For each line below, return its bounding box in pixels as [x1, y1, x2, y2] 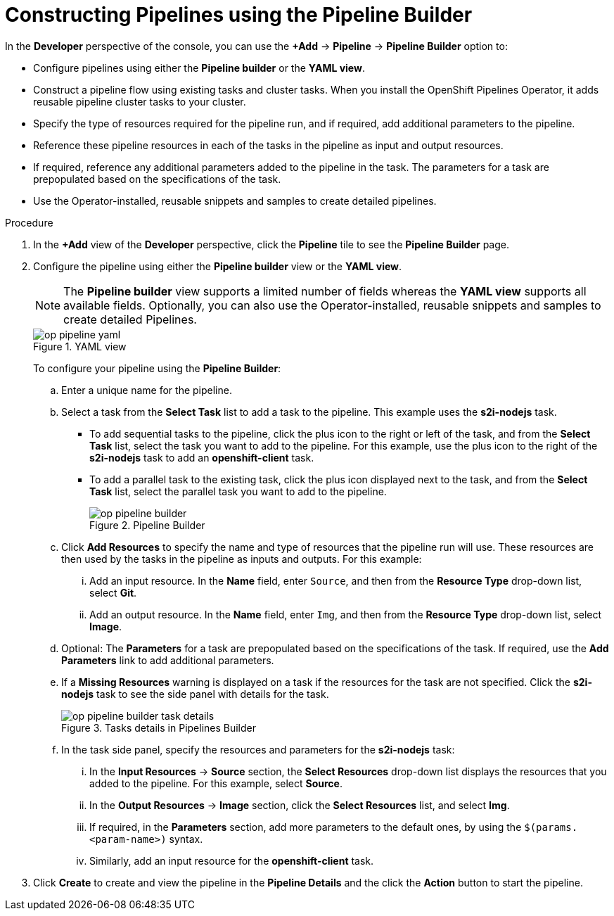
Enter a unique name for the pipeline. [61, 383, 232, 396]
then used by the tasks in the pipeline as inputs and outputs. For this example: [61, 552, 422, 565]
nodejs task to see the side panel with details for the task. [61, 687, 329, 700]
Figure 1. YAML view [33, 340, 127, 352]
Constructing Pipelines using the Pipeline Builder [5, 3, 473, 27]
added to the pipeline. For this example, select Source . [89, 777, 343, 789]
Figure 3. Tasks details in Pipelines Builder [61, 721, 257, 734]
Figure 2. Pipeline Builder [89, 519, 205, 531]
